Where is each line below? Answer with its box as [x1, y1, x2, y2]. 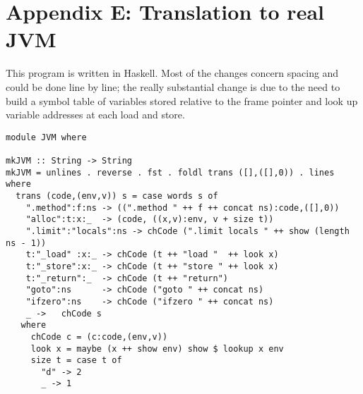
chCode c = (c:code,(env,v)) [30, 331, 168, 342]
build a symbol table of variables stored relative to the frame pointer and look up [6, 93, 358, 108]
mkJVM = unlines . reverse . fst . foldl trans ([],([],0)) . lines [6, 167, 335, 178]
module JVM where [6, 132, 87, 142]
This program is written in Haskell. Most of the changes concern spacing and [6, 66, 339, 80]
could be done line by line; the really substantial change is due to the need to [6, 79, 340, 94]
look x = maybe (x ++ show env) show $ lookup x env [30, 343, 284, 354]
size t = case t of [30, 355, 122, 366]
